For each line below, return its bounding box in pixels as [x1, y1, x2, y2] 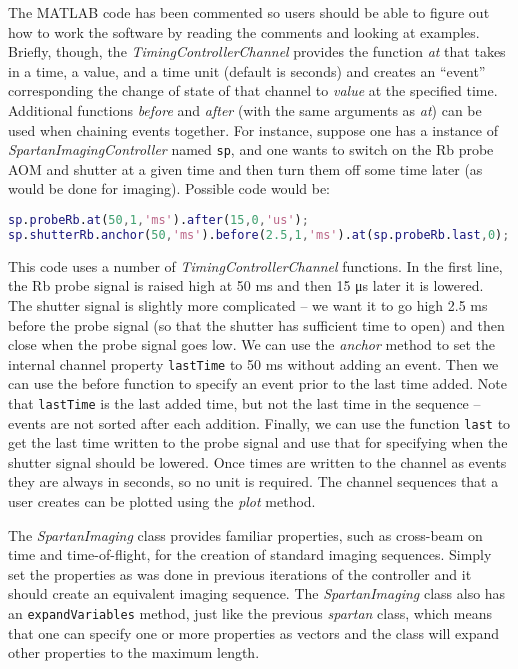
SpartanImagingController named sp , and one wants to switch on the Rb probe [8, 139, 494, 160]
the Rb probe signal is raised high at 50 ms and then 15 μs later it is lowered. [8, 275, 484, 296]
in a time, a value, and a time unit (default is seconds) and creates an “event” [8, 60, 486, 81]
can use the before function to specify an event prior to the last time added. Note [8, 373, 507, 394]
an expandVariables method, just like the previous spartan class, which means [8, 603, 493, 624]
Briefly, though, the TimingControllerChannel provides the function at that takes [8, 41, 506, 62]
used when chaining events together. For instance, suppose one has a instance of [8, 119, 499, 140]
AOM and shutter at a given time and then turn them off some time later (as [8, 158, 483, 179]
